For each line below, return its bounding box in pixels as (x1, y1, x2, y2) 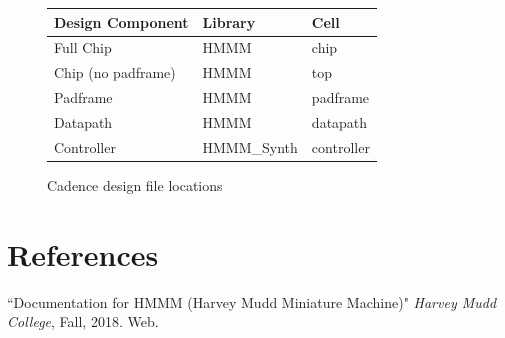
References (7, 233, 159, 274)
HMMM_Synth (202, 136, 298, 157)
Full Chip (54, 37, 112, 58)
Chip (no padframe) (54, 62, 176, 83)
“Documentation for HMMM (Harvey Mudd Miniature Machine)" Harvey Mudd (7, 291, 497, 312)
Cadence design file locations (47, 174, 223, 195)
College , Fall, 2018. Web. (7, 311, 159, 332)
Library (202, 11, 256, 32)
